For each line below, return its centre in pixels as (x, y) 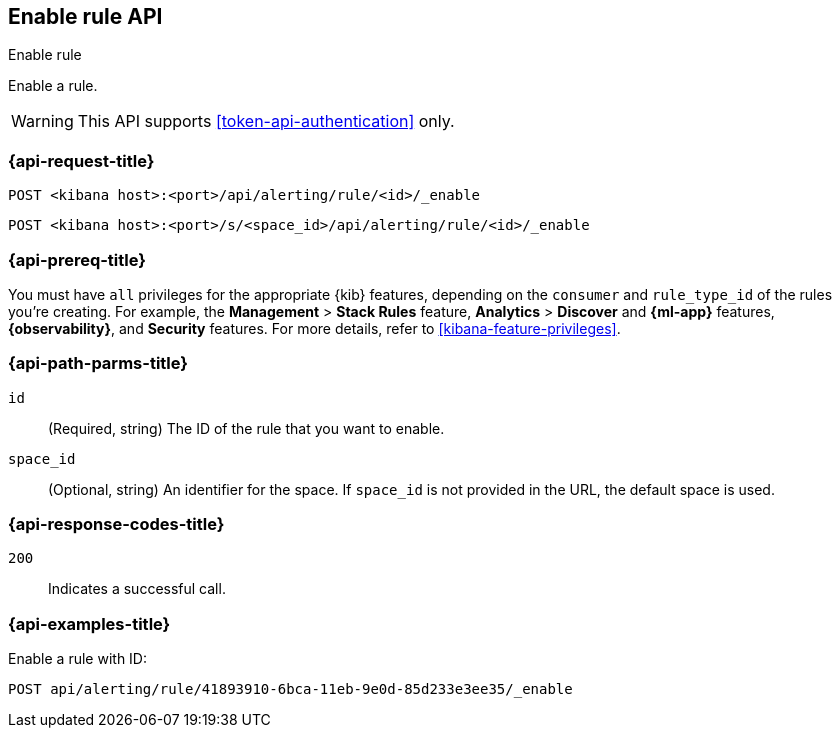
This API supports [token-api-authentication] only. (266, 121)
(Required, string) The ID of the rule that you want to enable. (246, 428)
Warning (42, 121)
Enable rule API (85, 16)
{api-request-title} (81, 160)
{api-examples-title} (89, 623)
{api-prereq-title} (77, 259)
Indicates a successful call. (137, 589)
